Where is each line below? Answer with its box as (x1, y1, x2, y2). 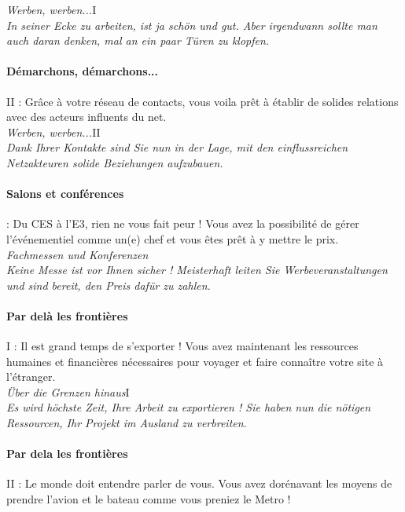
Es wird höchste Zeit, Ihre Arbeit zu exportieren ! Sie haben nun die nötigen (6, 399, 371, 415)
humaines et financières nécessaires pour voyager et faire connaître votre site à (6, 353, 384, 369)
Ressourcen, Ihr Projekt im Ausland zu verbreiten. (6, 415, 247, 431)
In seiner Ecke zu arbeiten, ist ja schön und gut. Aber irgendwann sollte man (6, 16, 377, 33)
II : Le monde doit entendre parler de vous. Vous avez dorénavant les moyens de (6, 475, 392, 492)
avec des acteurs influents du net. (6, 108, 167, 125)
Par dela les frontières (6, 445, 128, 462)
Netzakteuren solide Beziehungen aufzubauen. (6, 154, 223, 170)
